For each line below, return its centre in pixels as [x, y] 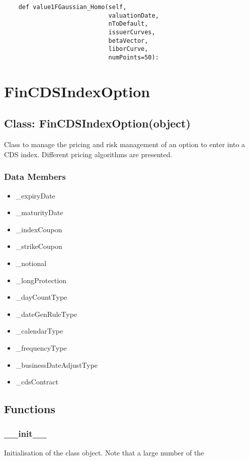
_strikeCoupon [39, 246]
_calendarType [39, 331]
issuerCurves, [132, 32]
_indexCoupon [39, 229]
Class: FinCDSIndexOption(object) [97, 123]
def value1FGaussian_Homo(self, [72, 7]
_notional [31, 263]
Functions [30, 409]
